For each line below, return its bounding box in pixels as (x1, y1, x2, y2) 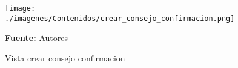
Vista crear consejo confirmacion (5, 51, 125, 64)
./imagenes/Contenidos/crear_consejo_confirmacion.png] (5, 14, 235, 23)
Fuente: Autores (5, 31, 68, 44)
